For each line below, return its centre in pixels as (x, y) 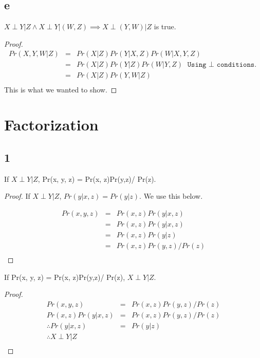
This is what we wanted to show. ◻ (61, 89)
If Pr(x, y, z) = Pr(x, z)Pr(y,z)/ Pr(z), (65, 277)
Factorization (51, 125)
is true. (165, 26)
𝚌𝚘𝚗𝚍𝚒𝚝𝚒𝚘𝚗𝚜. (237, 65)
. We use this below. (171, 196)
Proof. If (17, 196)
